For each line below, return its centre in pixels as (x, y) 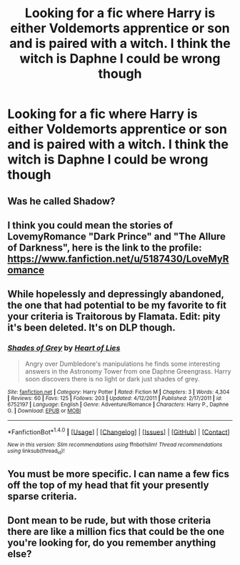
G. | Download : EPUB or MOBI (44, 411)
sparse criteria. (42, 497)
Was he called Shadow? (61, 201)
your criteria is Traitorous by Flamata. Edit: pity (114, 317)
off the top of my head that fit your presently (108, 485)
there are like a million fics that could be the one (116, 532)
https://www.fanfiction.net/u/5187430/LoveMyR (118, 259)
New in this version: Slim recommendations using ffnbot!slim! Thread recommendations (115, 445)
